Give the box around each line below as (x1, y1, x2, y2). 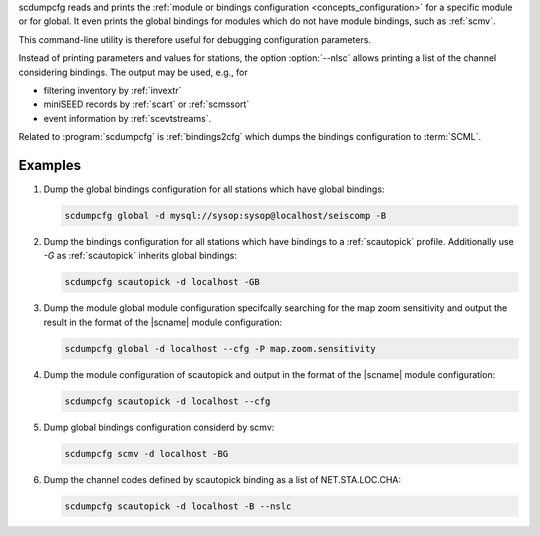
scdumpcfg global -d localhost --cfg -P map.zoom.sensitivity (64, 343, 376, 354)
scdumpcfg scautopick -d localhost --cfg (64, 395, 271, 407)
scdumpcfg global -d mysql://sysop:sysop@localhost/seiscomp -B (64, 210, 387, 222)
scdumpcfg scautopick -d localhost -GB (64, 276, 260, 288)
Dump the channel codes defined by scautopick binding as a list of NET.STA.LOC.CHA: (43, 473, 402, 485)
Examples (18, 156, 82, 174)
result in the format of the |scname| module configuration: (43, 316, 283, 328)
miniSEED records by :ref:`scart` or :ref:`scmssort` (43, 98, 250, 110)
